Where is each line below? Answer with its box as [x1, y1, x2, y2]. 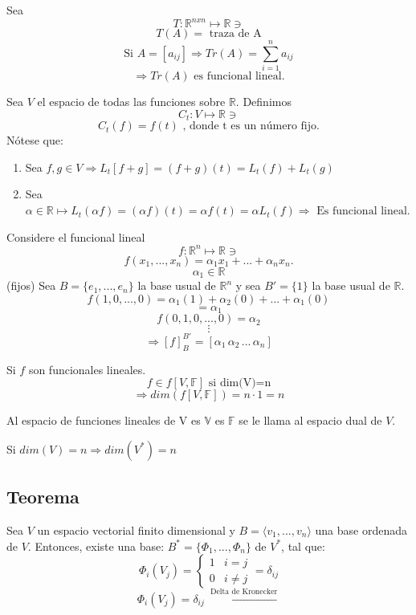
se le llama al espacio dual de [239, 412, 382, 429]
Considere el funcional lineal [6, 228, 145, 245]
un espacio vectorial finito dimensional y [37, 521, 235, 538]
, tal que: [281, 537, 325, 554]
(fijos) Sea [6, 277, 56, 294]
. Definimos [235, 93, 292, 110]
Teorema [6, 484, 80, 509]
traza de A [209, 28, 262, 40]
